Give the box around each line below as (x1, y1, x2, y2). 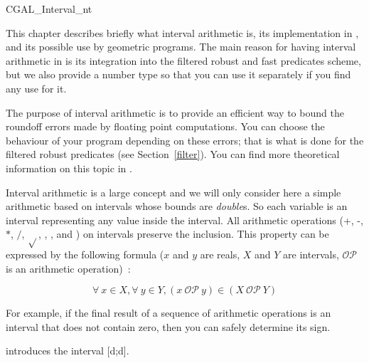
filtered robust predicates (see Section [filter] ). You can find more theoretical (6, 147, 340, 162)
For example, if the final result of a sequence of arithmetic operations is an (6, 305, 331, 320)
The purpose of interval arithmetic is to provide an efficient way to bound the (6, 105, 344, 120)
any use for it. (6, 80, 67, 95)
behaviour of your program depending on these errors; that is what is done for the (6, 132, 364, 147)
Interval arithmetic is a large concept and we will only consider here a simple (6, 184, 341, 199)
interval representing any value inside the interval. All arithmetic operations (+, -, (6, 212, 363, 227)
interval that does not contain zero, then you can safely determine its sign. (6, 319, 331, 334)
